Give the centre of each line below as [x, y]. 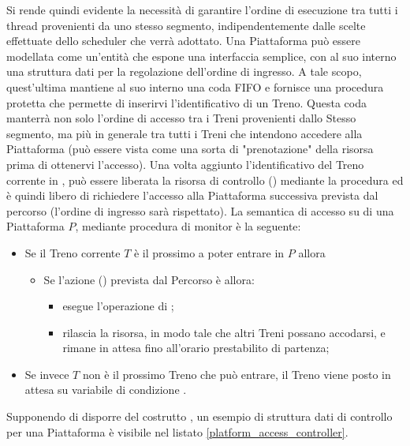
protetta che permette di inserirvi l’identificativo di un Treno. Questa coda [186, 102]
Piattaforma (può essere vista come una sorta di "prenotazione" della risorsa [190, 149]
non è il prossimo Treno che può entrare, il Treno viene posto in [237, 374]
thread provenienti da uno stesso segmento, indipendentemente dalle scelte [186, 25]
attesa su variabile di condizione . [106, 390]
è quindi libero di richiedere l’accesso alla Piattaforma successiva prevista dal [192, 195]
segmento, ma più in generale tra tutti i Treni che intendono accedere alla [184, 133]
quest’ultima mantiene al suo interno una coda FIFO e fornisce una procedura [195, 86]
